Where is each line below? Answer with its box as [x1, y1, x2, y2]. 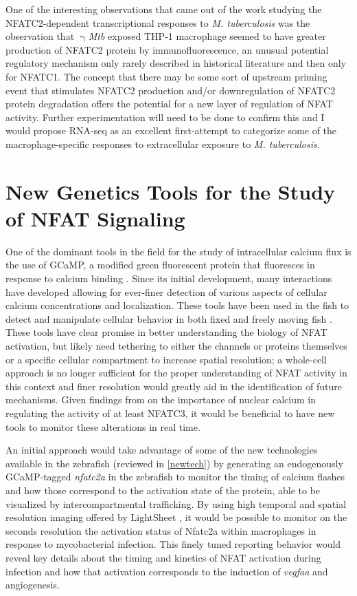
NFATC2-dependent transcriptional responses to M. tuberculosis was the [5, 15, 310, 30]
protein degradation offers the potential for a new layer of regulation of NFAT [5, 96, 333, 111]
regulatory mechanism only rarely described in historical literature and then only [5, 56, 347, 70]
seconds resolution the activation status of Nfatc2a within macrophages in [5, 523, 316, 538]
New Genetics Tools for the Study [5, 177, 336, 205]
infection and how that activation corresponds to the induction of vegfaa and [5, 564, 328, 578]
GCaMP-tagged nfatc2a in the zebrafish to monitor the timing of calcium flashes [5, 469, 345, 484]
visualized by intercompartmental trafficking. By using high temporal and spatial [5, 496, 347, 511]
